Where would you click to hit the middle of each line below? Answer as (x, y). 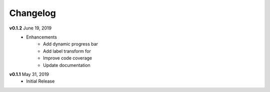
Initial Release (40, 81)
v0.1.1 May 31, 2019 (29, 74)
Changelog (32, 13)
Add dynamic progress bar (71, 44)
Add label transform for (67, 51)
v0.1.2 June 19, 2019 (30, 28)
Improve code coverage (68, 58)
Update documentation (67, 65)
